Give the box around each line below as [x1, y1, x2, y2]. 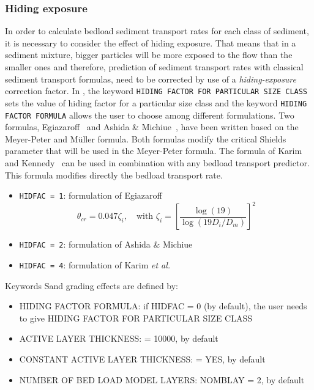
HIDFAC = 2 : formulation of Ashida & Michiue [19, 238, 193, 251]
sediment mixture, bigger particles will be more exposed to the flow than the [5, 48, 293, 61]
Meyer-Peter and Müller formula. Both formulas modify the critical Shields [5, 132, 286, 145]
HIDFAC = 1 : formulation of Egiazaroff [19, 189, 162, 202]
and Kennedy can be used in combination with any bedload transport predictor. [5, 156, 310, 169]
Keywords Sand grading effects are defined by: [5, 279, 179, 292]
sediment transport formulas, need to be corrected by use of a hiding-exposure [5, 72, 297, 85]
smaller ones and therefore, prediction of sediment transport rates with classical [5, 61, 304, 73]
